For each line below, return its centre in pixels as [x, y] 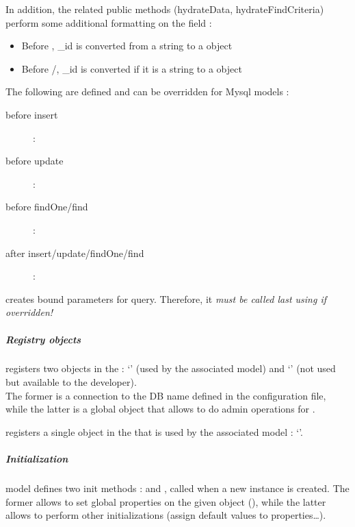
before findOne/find [47, 207]
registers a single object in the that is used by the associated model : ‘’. [154, 431]
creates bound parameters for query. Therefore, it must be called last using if [166, 298]
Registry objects [43, 339]
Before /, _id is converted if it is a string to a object [132, 68]
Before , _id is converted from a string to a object [127, 46]
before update [35, 161]
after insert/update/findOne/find [75, 253]
